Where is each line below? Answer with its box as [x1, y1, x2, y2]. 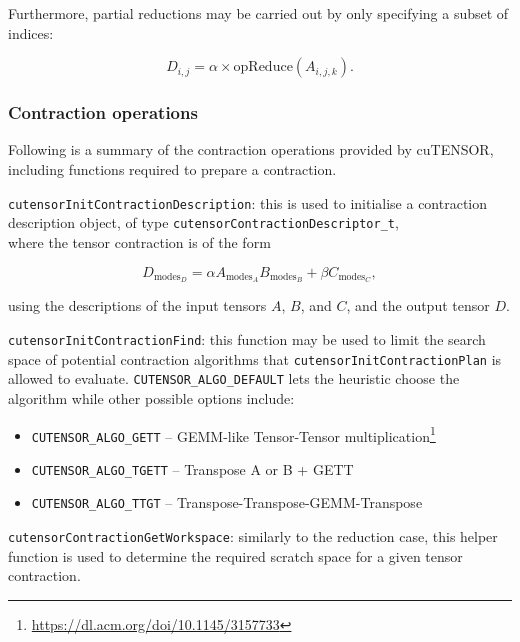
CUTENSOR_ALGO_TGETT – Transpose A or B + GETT [31, 458, 354, 479]
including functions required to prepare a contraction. [8, 159, 337, 179]
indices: [8, 22, 54, 43]
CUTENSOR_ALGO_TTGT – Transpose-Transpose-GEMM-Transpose [31, 492, 423, 513]
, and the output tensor [346, 295, 490, 316]
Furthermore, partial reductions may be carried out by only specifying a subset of [8, 3, 509, 23]
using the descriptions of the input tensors [8, 295, 267, 316]
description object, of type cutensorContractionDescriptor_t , [8, 212, 399, 233]
